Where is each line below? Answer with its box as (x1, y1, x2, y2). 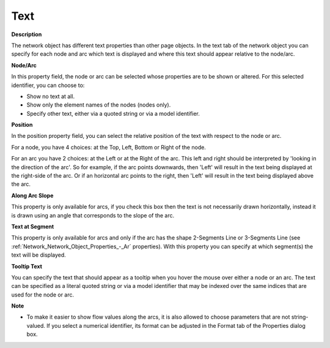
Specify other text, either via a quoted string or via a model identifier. (26, 110, 200, 117)
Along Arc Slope (11, 192, 54, 199)
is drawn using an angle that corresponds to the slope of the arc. (11, 211, 175, 219)
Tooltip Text (11, 262, 43, 270)
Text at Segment (11, 222, 54, 230)
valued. (26, 322, 46, 329)
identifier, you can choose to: (11, 81, 85, 89)
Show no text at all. (26, 93, 75, 100)
